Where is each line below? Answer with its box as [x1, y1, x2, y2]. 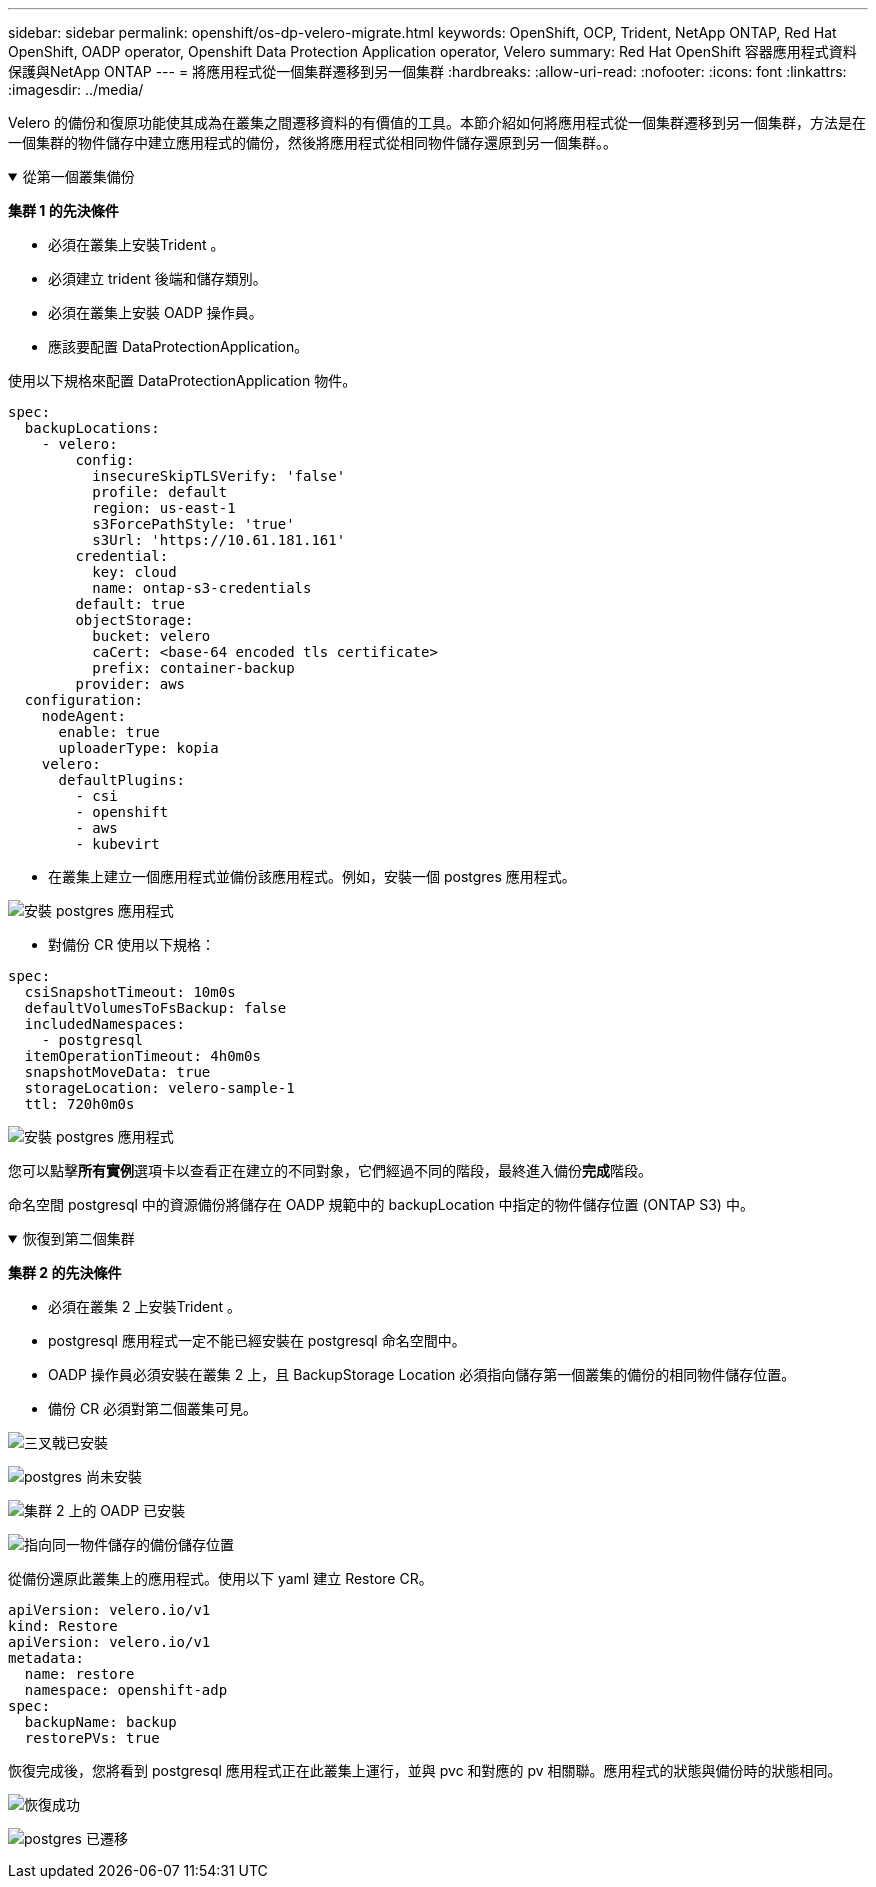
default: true [75, 596, 186, 612]
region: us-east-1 [92, 500, 236, 516]
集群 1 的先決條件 [8, 202, 119, 219]
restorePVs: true [24, 1730, 160, 1746]
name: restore [24, 1666, 135, 1682]
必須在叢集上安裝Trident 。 [48, 236, 225, 253]
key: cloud [92, 564, 177, 580]
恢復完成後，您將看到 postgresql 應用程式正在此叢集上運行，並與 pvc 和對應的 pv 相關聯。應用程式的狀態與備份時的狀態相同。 [8, 1762, 842, 1779]
